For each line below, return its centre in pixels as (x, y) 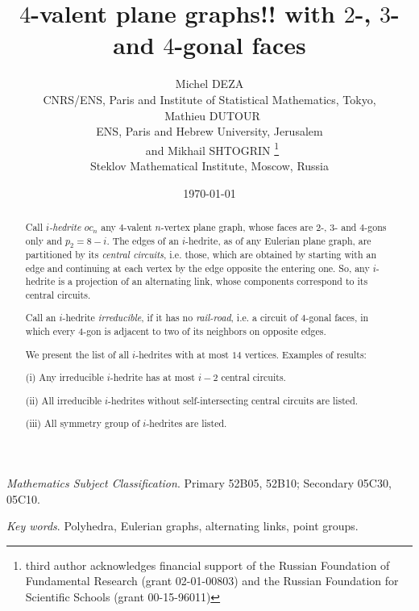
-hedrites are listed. (187, 423)
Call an (41, 318)
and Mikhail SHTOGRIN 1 (212, 149)
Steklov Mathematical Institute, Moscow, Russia (209, 165)
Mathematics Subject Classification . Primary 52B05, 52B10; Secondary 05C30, (199, 482)
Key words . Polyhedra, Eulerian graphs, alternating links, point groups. (183, 526)
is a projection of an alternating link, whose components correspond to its (213, 281)
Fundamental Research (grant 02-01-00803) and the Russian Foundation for (212, 581)
